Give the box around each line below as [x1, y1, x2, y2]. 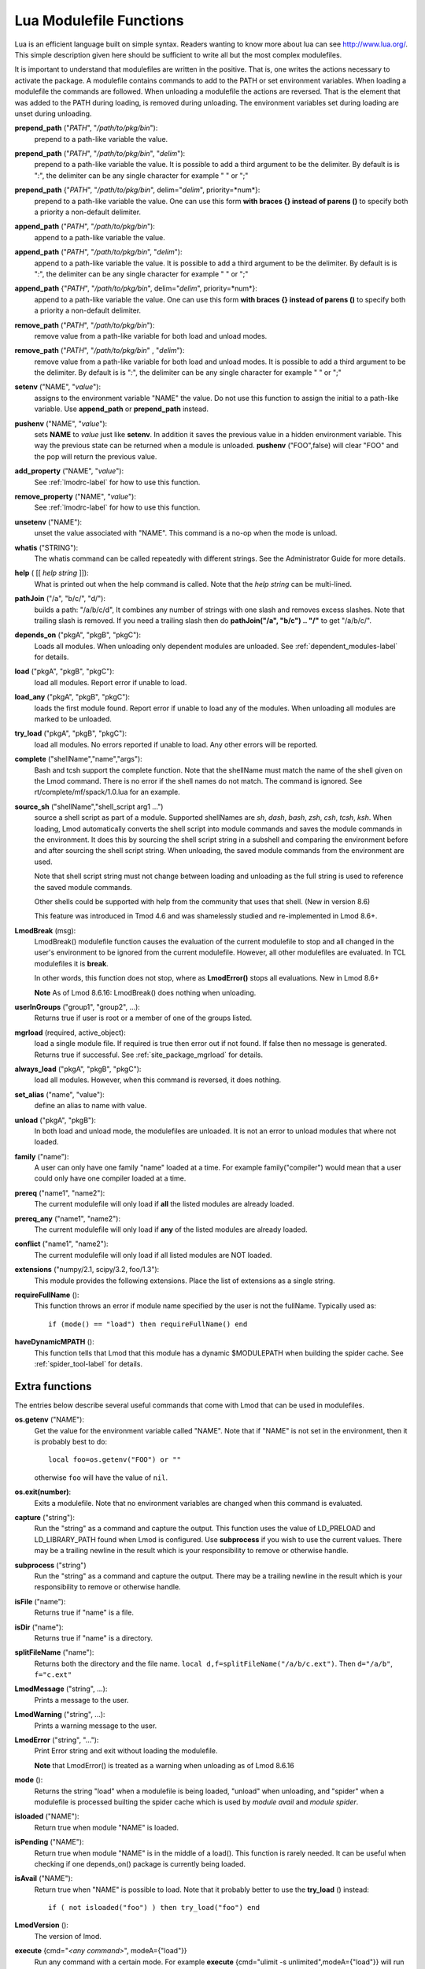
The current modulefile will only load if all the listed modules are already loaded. [34, 1200, 294, 1209]
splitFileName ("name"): [14, 1648, 94, 1657]
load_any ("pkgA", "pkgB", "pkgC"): [14, 692, 130, 702]
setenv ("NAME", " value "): [14, 382, 102, 391]
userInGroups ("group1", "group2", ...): [14, 1003, 141, 1012]
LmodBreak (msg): [14, 925, 76, 935]
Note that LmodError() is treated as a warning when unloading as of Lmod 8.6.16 [34, 1760, 294, 1770]
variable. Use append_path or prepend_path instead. [34, 404, 209, 413]
